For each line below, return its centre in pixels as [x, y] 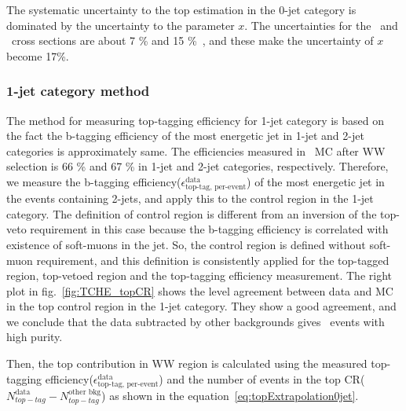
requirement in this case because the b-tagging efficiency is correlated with [209, 229]
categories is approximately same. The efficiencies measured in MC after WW [196, 150]
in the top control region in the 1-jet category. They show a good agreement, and [201, 306]
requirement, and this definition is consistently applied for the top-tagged [213, 260]
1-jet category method [78, 91]
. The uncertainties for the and [321, 25]
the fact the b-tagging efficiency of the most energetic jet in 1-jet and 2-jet [185, 136]
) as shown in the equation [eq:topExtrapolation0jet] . [230, 395]
